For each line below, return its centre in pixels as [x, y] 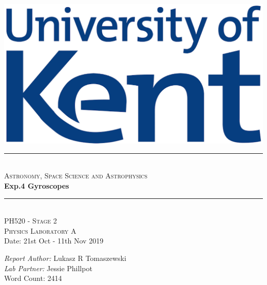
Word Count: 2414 [33, 278]
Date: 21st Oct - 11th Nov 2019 [54, 241]
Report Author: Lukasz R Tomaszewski [65, 258]
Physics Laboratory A [40, 230]
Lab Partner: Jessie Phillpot [48, 268]
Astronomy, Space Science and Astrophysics [76, 176]
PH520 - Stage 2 [31, 221]
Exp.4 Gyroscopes [37, 185]
